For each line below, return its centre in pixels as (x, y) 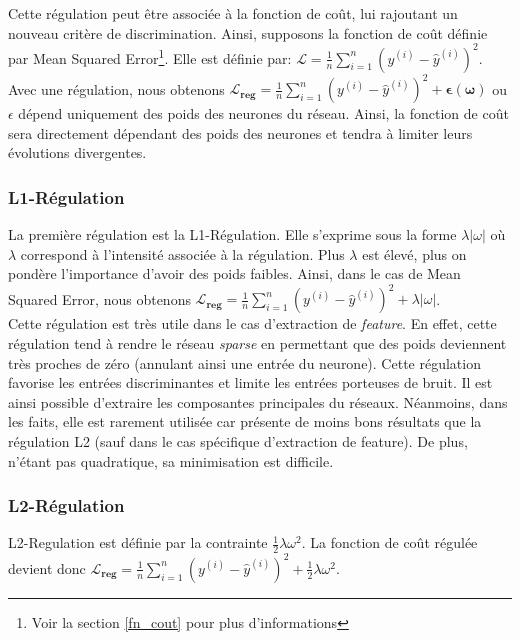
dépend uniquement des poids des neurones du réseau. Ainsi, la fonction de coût (263, 113)
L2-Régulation (66, 505)
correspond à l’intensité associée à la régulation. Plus (182, 253)
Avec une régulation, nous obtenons (116, 88)
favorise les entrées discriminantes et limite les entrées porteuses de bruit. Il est (250, 382)
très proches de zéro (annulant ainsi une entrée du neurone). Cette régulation (244, 362)
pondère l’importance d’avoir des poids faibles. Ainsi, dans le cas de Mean (234, 273)
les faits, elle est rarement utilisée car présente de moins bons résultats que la (245, 421)
